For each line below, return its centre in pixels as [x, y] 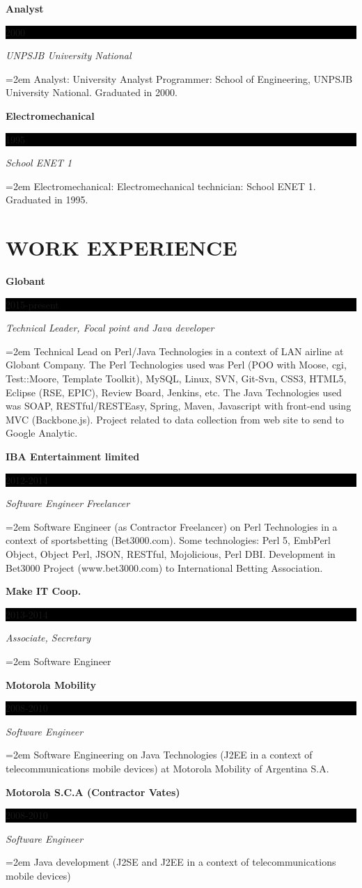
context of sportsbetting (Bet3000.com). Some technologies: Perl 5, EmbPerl [168, 540]
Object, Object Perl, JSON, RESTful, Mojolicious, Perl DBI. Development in [171, 553]
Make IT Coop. [44, 591]
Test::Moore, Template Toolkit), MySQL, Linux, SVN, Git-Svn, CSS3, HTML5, [176, 379]
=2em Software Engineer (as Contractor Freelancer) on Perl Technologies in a [172, 526]
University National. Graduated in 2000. [92, 92]
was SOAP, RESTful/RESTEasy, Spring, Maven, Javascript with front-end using [179, 406]
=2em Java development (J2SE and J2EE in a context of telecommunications [171, 862]
